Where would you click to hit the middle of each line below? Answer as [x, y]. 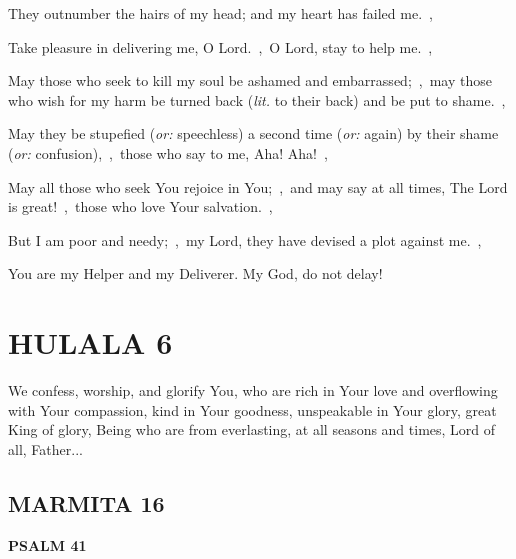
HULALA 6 [90, 342]
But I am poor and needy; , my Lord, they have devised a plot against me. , [245, 239]
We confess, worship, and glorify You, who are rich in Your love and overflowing [253, 390]
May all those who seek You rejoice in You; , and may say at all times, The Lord [258, 186]
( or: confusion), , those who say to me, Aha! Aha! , [168, 152]
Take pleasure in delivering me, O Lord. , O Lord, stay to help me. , [220, 46]
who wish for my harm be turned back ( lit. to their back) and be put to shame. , [257, 99]
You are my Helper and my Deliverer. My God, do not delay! [195, 273]
